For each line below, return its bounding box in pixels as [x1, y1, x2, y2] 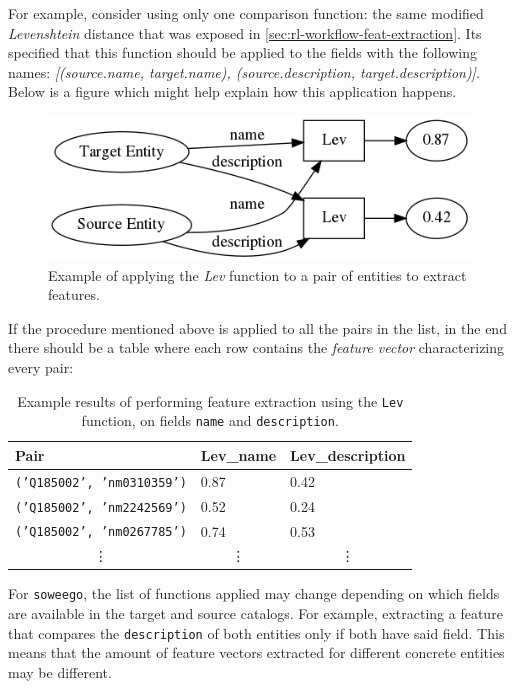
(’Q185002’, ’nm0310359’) [15, 475, 187, 490]
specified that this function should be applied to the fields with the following [8, 42, 477, 63]
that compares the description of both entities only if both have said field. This [8, 622, 505, 643]
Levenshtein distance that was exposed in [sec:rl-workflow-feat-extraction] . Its [8, 22, 482, 43]
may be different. [8, 661, 112, 682]
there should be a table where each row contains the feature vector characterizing [8, 337, 505, 358]
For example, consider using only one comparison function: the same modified [8, 3, 484, 23]
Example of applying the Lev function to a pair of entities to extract [48, 264, 467, 285]
